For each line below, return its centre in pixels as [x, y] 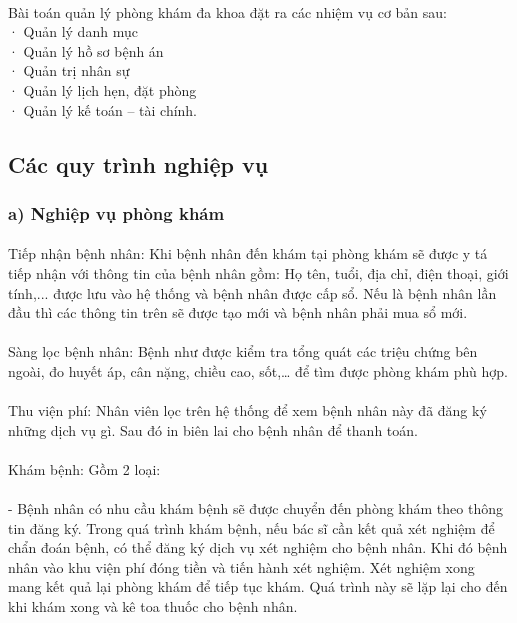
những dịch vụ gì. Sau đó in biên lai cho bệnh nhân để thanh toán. [213, 429]
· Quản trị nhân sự [69, 70]
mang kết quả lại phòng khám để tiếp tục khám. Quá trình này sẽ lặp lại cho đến [258, 586]
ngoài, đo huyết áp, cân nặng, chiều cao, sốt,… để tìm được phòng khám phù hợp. [258, 370]
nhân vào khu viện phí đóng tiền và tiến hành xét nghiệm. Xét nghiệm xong [241, 566]
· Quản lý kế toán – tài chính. [103, 109]
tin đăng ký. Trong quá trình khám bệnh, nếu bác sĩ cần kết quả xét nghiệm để [251, 527]
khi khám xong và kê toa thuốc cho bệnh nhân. [153, 606]
